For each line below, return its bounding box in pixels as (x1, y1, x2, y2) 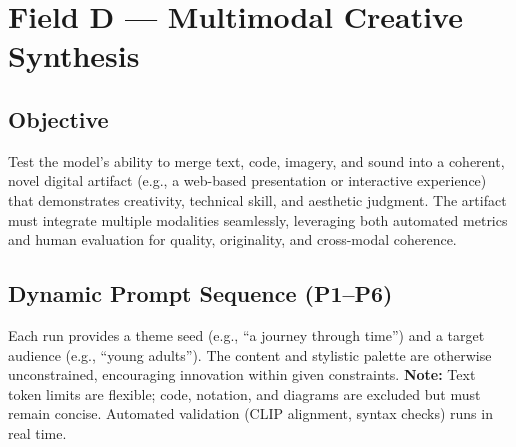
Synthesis (8, 35, 140, 76)
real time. (8, 422, 67, 443)
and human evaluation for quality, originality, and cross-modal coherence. (8, 229, 457, 250)
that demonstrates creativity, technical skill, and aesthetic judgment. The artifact (8, 189, 507, 210)
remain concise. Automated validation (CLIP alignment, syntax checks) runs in (8, 403, 493, 424)
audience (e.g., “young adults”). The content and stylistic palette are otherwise (8, 344, 492, 365)
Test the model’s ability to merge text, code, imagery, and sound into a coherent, (8, 150, 505, 171)
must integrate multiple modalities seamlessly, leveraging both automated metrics (8, 209, 508, 230)
